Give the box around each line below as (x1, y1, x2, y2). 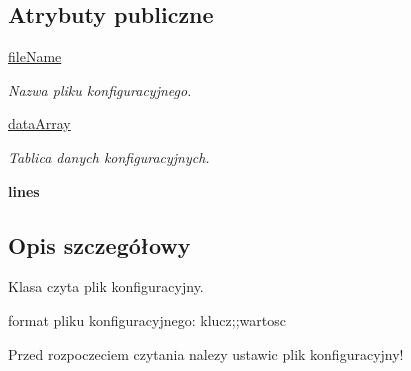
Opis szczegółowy (8, 229, 191, 260)
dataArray (8, 113, 71, 134)
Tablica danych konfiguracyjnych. (8, 146, 210, 167)
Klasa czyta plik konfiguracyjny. (8, 276, 204, 297)
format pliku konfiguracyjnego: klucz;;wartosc (8, 309, 286, 330)
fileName (8, 46, 62, 67)
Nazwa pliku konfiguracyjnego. (8, 79, 192, 100)
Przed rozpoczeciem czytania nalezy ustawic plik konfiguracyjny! (8, 343, 404, 364)
